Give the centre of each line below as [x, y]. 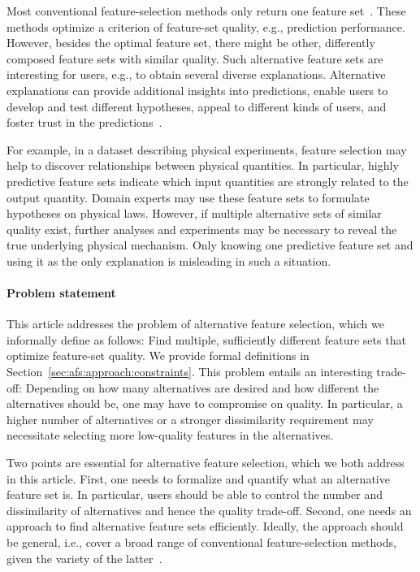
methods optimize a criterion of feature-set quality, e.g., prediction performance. [206, 26]
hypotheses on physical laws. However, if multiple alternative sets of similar [194, 213]
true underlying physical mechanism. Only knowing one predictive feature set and [210, 245]
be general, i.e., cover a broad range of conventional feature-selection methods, [201, 542]
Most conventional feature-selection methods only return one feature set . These [206, 11]
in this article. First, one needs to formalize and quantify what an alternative [198, 478]
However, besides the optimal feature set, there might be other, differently [191, 43]
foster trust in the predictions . [84, 122]
